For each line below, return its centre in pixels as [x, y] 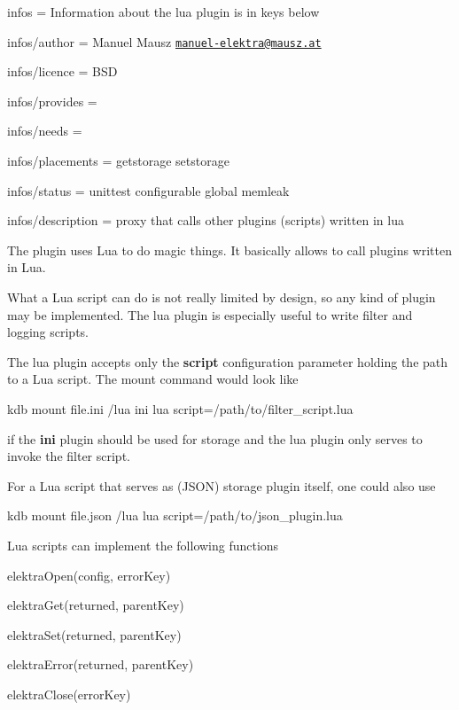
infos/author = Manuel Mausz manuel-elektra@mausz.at [164, 41]
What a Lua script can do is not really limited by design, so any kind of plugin [222, 297]
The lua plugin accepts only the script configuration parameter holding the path [228, 361]
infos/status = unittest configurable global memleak [148, 190]
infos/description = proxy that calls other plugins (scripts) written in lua [206, 220]
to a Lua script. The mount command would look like [153, 379]
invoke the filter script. [69, 456]
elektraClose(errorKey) [69, 694]
